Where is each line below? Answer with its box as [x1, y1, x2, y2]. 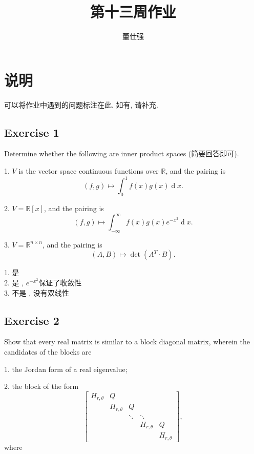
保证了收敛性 [38, 277, 82, 288]
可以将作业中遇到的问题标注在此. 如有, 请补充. [4, 99, 158, 110]
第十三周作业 [90, 1, 176, 22]
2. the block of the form [4, 381, 79, 391]
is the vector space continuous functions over [18, 166, 159, 176]
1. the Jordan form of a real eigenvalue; [4, 363, 128, 374]
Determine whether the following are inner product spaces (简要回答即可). [4, 148, 239, 159]
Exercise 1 [4, 124, 59, 140]
